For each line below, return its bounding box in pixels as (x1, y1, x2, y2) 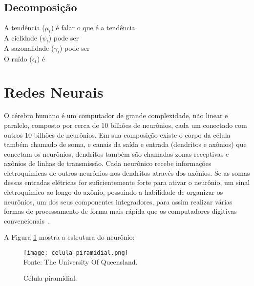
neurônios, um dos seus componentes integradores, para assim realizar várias (4, 196, 233, 206)
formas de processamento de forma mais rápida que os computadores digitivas (4, 206, 237, 216)
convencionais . (4, 215, 50, 225)
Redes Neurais (4, 82, 104, 102)
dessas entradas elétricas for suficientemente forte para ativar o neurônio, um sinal (4, 177, 250, 187)
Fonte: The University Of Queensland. (23, 256, 138, 266)
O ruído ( (4, 53, 32, 63)
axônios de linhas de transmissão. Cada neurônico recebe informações (4, 158, 212, 168)
